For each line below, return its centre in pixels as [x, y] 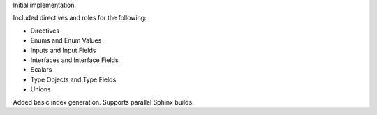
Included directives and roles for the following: [80, 18]
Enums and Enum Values [66, 40]
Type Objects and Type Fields [73, 79]
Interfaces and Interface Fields [74, 60]
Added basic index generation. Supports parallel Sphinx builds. [104, 102]
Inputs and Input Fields [63, 50]
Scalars [41, 70]
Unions [41, 89]
